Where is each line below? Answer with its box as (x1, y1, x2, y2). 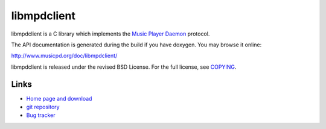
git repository (26, 103, 60, 111)
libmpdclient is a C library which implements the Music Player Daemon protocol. (11, 30, 210, 37)
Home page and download (26, 95, 92, 102)
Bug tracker (26, 112, 56, 119)
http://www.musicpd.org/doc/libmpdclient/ (11, 52, 118, 60)
